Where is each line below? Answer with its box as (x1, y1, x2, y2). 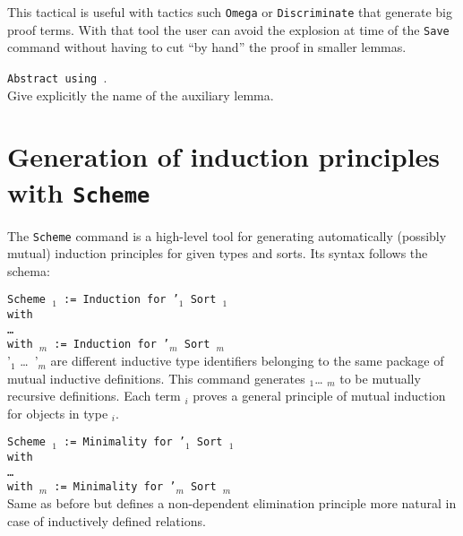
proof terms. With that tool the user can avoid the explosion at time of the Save (7, 20, 450, 39)
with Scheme (7, 173, 150, 210)
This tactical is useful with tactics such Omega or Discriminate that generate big (7, 3, 453, 21)
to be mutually (339, 368, 421, 387)
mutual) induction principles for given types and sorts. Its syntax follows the (7, 244, 428, 263)
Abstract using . (7, 67, 107, 86)
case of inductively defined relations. (7, 511, 206, 530)
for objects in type (7, 403, 108, 422)
